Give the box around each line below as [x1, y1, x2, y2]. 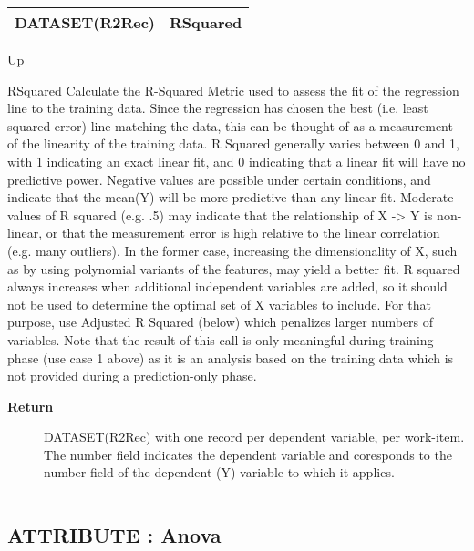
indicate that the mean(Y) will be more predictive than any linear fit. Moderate [7, 188, 454, 207]
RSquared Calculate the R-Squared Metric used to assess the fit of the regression [7, 80, 459, 99]
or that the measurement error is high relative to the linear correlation [46, 223, 440, 242]
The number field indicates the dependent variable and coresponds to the [44, 444, 452, 464]
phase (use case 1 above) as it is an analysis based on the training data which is [7, 348, 454, 367]
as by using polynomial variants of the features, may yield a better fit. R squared [7, 259, 460, 278]
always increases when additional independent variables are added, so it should [7, 277, 448, 296]
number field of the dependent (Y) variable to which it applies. [44, 463, 395, 482]
